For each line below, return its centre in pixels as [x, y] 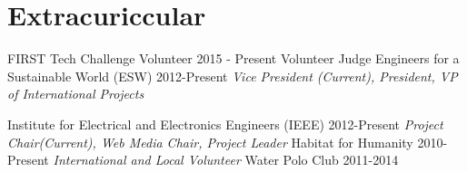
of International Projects [76, 94]
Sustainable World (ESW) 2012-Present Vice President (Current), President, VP [233, 76]
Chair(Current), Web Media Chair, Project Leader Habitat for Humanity [210, 142]
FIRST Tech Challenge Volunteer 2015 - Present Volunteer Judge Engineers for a [233, 58]
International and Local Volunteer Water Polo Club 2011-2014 [226, 160]
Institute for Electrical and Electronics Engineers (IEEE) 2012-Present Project [225, 124]
